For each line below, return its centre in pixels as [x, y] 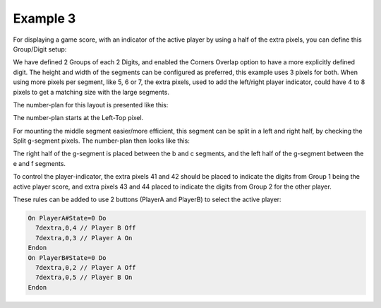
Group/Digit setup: [40, 49]
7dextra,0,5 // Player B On [84, 278]
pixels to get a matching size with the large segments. [91, 92]
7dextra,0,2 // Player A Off [86, 267]
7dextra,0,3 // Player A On [84, 238]
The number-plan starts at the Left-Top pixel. [78, 118]
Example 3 [44, 18]
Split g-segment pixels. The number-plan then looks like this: [101, 141]
